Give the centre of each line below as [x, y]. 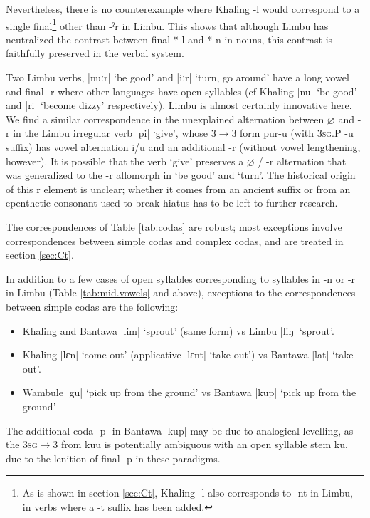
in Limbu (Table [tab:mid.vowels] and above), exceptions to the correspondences [181, 292]
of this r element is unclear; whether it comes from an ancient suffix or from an [178, 188]
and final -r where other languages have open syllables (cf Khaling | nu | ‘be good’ [181, 91]
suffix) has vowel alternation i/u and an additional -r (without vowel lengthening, [183, 147]
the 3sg [22, 444]
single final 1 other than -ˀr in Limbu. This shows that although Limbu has [167, 24]
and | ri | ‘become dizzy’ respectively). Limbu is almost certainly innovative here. [179, 105]
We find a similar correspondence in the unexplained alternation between [165, 119]
